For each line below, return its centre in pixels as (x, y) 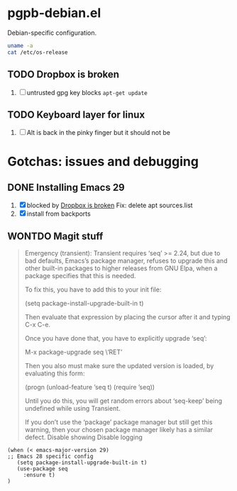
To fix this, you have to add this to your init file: (93, 289)
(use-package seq (43, 469)
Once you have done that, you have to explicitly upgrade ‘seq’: (116, 338)
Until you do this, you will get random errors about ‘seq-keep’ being (123, 401)
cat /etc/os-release (38, 52)
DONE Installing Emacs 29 (66, 187)
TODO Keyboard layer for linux (76, 115)
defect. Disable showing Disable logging (84, 437)
